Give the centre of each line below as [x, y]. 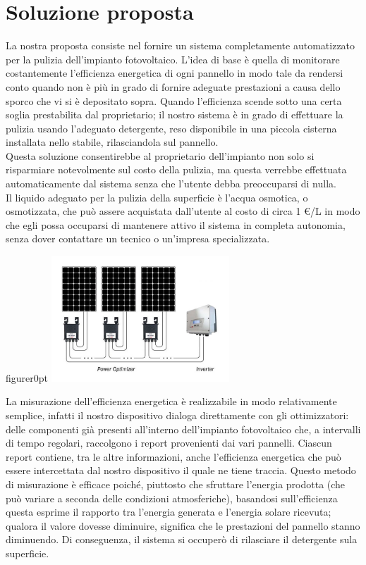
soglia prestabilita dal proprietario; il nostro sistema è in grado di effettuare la [175, 114]
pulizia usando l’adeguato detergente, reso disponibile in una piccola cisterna [171, 128]
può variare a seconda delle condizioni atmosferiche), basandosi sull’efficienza [172, 498]
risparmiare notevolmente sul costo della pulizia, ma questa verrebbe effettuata [176, 169]
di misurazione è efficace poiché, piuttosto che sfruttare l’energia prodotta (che [176, 484]
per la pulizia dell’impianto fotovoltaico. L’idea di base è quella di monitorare [173, 59]
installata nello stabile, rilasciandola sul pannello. [112, 142]
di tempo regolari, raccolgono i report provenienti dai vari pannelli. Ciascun [169, 443]
